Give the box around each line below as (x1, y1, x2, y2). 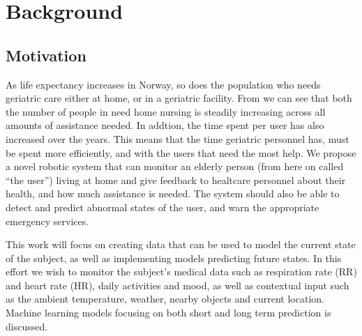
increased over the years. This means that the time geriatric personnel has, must (6, 131, 349, 146)
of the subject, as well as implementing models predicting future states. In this (6, 250, 342, 265)
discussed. (6, 319, 48, 333)
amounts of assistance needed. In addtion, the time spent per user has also (6, 118, 324, 132)
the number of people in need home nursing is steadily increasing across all (6, 104, 326, 119)
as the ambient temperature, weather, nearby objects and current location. (6, 291, 324, 306)
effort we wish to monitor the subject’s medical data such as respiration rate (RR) (6, 264, 357, 279)
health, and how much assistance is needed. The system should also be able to (6, 186, 340, 201)
